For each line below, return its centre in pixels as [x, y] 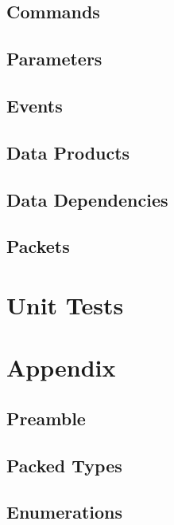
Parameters [54, 59]
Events [35, 105]
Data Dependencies [87, 199]
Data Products [68, 152]
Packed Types [64, 465]
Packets [38, 246]
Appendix [61, 367]
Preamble [46, 418]
